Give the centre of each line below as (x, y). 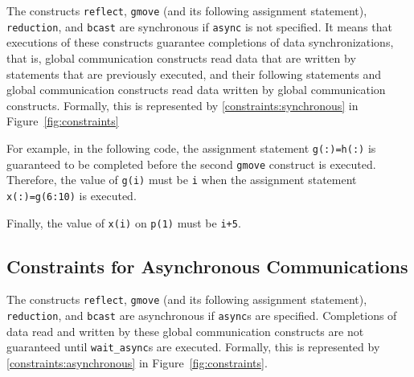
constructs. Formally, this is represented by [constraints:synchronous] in (182, 105)
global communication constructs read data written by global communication (196, 90)
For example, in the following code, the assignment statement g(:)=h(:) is (191, 148)
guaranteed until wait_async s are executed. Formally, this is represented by (193, 347)
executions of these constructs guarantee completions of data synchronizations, (200, 42)
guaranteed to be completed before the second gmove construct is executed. (191, 164)
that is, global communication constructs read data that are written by (181, 57)
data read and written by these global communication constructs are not (185, 331)
